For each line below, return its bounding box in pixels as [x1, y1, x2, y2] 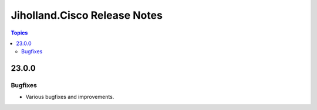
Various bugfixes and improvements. [25, 94, 114, 101]
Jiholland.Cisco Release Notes [11, 9, 163, 22]
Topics [11, 29, 28, 36]
